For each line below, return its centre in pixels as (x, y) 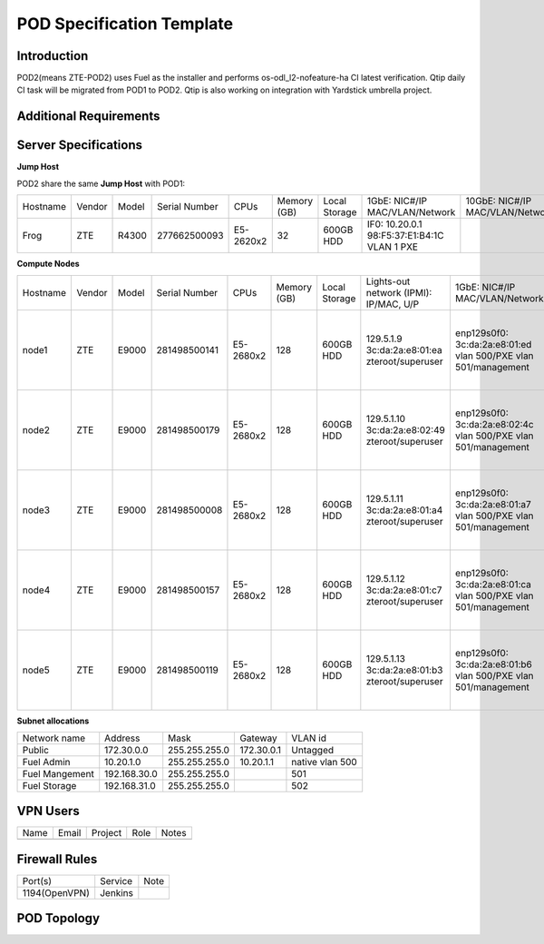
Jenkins (117, 892)
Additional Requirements (88, 117)
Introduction (53, 56)
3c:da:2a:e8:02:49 (406, 429)
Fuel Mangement (58, 773)
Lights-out (388, 281)
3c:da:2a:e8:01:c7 (404, 590)
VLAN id (309, 738)
